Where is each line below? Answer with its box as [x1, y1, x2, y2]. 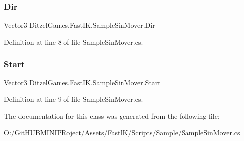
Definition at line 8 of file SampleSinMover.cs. [4, 36, 143, 47]
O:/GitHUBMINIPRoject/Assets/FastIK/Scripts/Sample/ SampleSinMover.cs [4, 127, 240, 138]
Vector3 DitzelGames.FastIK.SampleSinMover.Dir [4, 20, 155, 30]
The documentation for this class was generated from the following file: [4, 110, 220, 121]
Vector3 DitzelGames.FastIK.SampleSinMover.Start [4, 77, 161, 87]
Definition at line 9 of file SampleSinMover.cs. [4, 94, 143, 104]
